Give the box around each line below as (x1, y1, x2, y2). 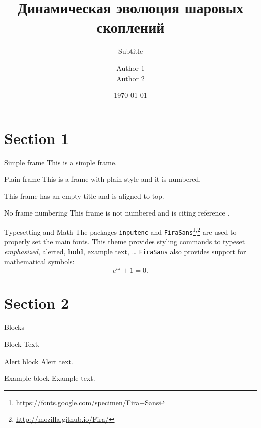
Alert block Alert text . (4, 355, 73, 366)
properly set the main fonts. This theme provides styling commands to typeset (4, 236, 245, 247)
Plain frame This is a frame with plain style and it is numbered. (4, 174, 201, 184)
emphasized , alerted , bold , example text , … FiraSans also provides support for (4, 246, 246, 256)
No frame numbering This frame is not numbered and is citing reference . (4, 207, 230, 218)
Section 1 (4, 127, 69, 148)
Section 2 (4, 293, 69, 313)
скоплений (96, 17, 165, 37)
